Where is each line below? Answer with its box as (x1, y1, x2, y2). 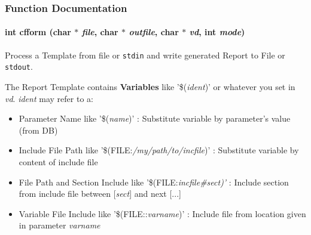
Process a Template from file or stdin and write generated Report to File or (5, 48, 285, 61)
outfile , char (129, 26, 179, 38)
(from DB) (19, 123, 58, 136)
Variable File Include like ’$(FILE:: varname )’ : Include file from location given (19, 207, 306, 219)
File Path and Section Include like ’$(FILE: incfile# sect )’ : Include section (19, 175, 289, 188)
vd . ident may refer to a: (5, 92, 93, 104)
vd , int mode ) (189, 26, 245, 38)
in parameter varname (19, 219, 100, 231)
